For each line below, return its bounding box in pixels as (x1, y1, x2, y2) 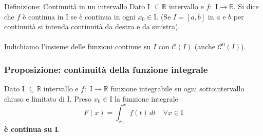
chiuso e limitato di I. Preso (4, 93, 91, 104)
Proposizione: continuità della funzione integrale (4, 63, 208, 75)
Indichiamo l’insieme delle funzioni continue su (4, 41, 151, 52)
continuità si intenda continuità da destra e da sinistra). (4, 21, 180, 32)
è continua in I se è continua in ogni (23, 11, 136, 22)
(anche (194, 41, 215, 52)
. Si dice (233, 1, 259, 11)
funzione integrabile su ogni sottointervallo (110, 83, 245, 94)
